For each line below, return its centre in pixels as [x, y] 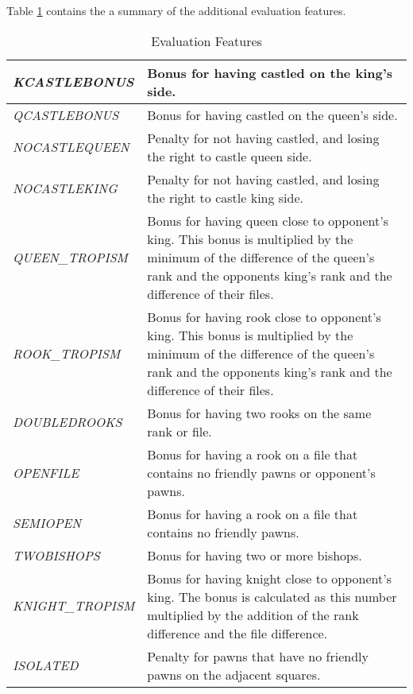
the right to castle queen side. [230, 156]
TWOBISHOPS [56, 555]
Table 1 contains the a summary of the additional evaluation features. [176, 10]
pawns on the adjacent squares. [234, 674]
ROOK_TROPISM [67, 353]
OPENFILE [46, 472]
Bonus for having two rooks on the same [259, 413]
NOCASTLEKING [65, 188]
